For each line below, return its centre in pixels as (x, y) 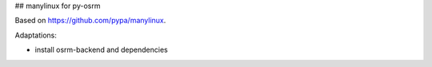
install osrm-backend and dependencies (101, 50)
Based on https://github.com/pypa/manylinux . (90, 21)
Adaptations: (36, 35)
